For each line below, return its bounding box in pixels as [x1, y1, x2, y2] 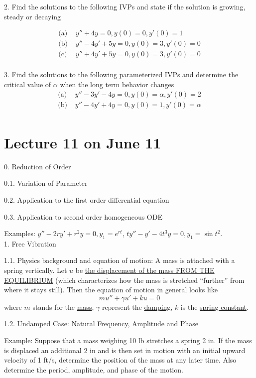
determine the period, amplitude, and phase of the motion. [4, 364, 183, 375]
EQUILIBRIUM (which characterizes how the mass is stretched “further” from [4, 274, 245, 285]
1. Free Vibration [4, 238, 56, 249]
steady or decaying [4, 11, 61, 21]
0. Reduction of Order [4, 161, 71, 171]
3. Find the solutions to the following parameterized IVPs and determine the [4, 69, 239, 80]
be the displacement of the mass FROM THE [75, 265, 215, 275]
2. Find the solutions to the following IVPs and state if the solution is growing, [4, 1, 246, 11]
